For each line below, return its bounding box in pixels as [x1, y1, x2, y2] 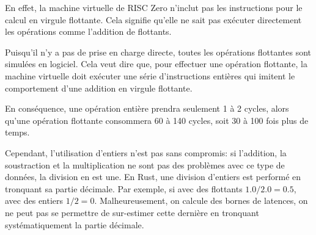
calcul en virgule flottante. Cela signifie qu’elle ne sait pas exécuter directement [5, 13, 302, 26]
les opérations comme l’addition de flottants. [5, 25, 172, 38]
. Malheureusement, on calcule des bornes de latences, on [94, 194, 308, 207]
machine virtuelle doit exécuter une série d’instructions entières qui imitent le [5, 69, 295, 82]
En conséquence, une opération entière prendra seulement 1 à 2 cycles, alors [5, 102, 289, 115]
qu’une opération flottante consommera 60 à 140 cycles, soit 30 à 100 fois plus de [5, 114, 309, 126]
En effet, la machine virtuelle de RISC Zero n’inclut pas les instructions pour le [5, 1, 303, 13]
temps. [5, 126, 30, 139]
